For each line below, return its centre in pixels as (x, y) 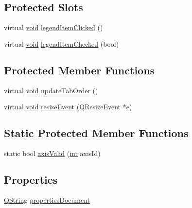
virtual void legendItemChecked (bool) (61, 43)
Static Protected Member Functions (96, 133)
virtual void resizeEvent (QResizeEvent (62, 107)
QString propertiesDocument (47, 199)
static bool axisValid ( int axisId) (52, 153)
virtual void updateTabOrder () (51, 90)
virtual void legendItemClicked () (53, 27)
